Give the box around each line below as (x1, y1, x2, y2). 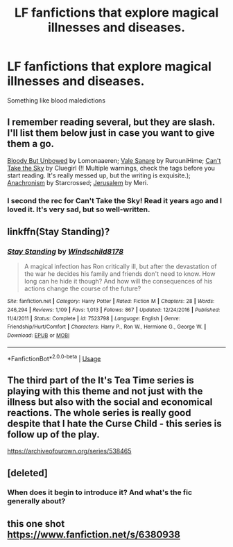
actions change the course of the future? (24, 284, 141, 293)
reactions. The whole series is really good (7, 407, 191, 419)
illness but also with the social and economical (7, 396, 213, 408)
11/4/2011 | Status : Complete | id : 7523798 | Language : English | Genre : (7, 315, 180, 322)
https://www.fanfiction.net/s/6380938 (7, 528, 180, 540)
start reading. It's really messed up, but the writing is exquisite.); (7, 171, 191, 180)
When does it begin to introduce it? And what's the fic (7, 487, 193, 497)
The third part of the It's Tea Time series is (7, 374, 194, 386)
